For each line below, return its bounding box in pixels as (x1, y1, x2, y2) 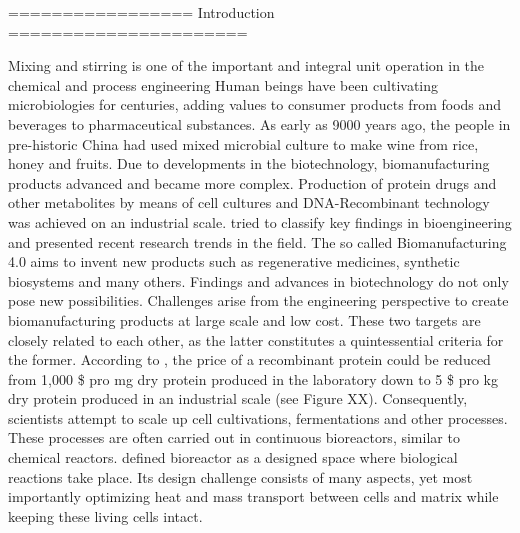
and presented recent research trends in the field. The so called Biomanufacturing (8, 231, 507, 252)
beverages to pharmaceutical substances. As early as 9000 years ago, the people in (8, 113, 511, 134)
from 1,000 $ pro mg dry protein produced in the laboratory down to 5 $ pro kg (8, 368, 498, 389)
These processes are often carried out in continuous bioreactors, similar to (8, 427, 460, 448)
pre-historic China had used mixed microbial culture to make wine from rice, (8, 133, 479, 154)
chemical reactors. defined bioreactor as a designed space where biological (8, 447, 458, 468)
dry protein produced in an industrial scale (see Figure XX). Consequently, (8, 388, 468, 409)
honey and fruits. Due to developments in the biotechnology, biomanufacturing (8, 153, 490, 174)
